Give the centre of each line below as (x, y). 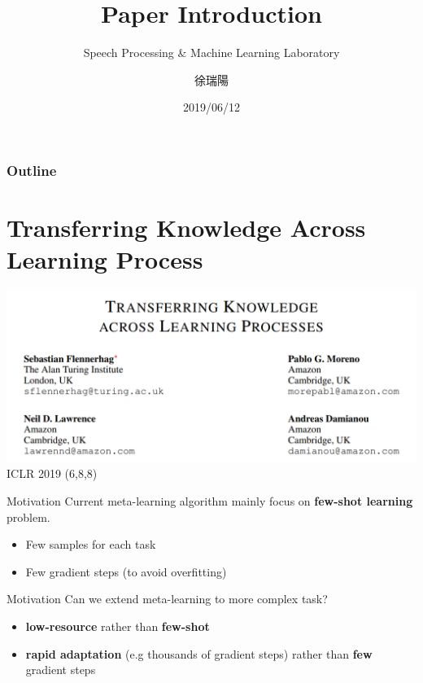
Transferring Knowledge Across (186, 228)
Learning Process (105, 259)
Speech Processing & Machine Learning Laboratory (211, 53)
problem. (28, 517)
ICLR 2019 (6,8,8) (52, 473)
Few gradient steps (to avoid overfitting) (126, 571)
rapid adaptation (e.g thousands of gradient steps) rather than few (199, 653)
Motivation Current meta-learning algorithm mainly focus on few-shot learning (210, 500)
